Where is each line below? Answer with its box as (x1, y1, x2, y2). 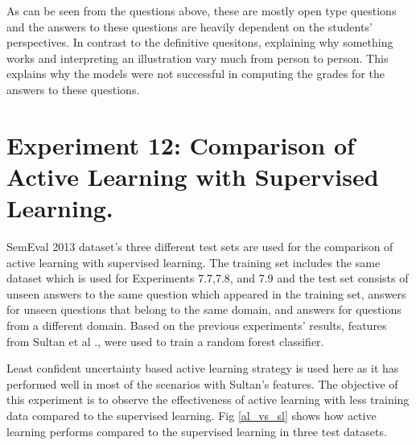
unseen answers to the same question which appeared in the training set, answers (6, 285, 406, 302)
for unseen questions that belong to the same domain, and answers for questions (6, 301, 402, 318)
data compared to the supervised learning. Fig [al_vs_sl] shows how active (6, 407, 377, 423)
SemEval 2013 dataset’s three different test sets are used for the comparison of (6, 238, 393, 255)
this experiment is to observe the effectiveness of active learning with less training (6, 391, 410, 408)
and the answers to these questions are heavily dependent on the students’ (6, 18, 373, 35)
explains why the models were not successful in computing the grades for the (6, 65, 385, 82)
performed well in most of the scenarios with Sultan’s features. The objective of (6, 375, 398, 392)
